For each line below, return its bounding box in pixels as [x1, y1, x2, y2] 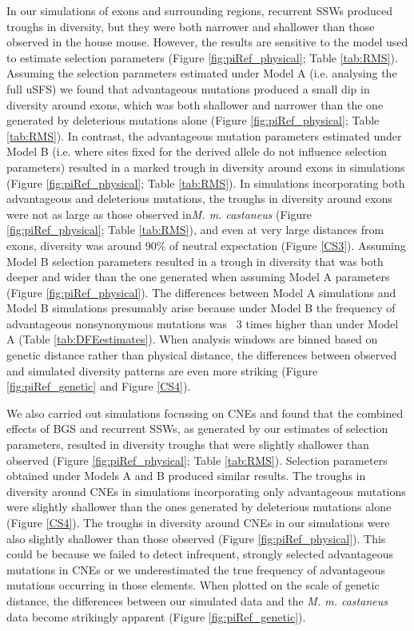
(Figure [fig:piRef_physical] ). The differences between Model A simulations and [6, 284, 396, 300]
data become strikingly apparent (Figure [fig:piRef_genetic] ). [6, 608, 306, 625]
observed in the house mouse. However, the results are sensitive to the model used [6, 34, 408, 50]
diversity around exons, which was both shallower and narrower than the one [6, 96, 384, 113]
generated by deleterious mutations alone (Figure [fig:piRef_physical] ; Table [6, 112, 380, 129]
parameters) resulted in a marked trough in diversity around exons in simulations [6, 158, 405, 175]
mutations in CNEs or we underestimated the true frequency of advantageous [6, 561, 385, 577]
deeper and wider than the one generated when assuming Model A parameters [6, 268, 390, 285]
